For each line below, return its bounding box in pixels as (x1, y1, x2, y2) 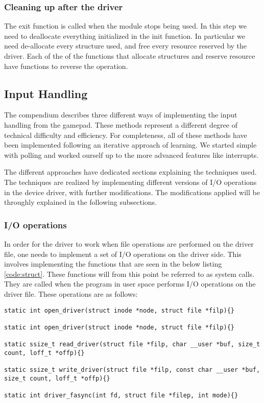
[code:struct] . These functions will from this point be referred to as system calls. (4, 268, 255, 279)
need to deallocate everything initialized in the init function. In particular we (4, 30, 245, 41)
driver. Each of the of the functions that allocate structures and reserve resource (4, 51, 255, 61)
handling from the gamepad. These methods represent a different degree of (4, 119, 237, 130)
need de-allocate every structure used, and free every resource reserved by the (4, 40, 247, 51)
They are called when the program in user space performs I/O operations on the (4, 278, 256, 289)
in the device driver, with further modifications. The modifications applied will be (4, 186, 260, 197)
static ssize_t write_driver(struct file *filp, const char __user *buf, (4, 366, 260, 374)
